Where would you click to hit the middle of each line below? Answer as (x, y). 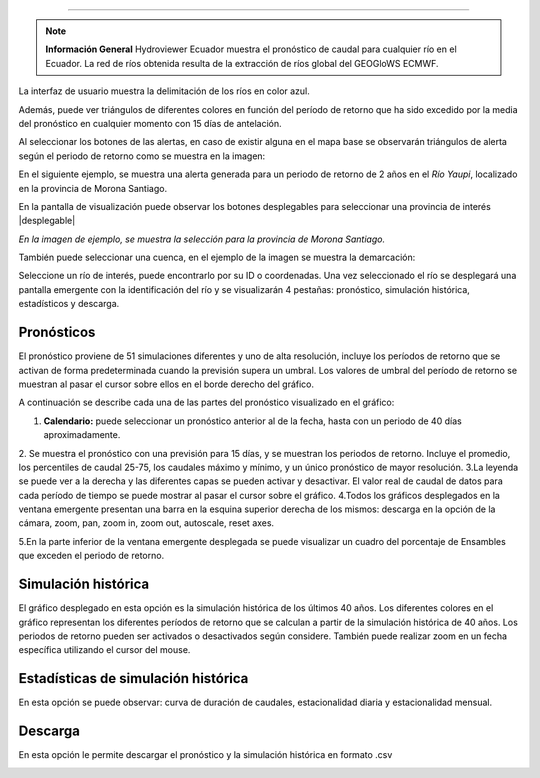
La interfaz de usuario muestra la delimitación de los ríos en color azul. (164, 91)
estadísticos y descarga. (69, 304)
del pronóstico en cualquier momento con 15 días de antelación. (150, 123)
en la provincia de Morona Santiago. (93, 188)
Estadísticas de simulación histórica (133, 678)
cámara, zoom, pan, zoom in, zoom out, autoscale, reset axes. (146, 523)
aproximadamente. (82, 435)
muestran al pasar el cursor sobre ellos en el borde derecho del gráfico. (166, 384)
